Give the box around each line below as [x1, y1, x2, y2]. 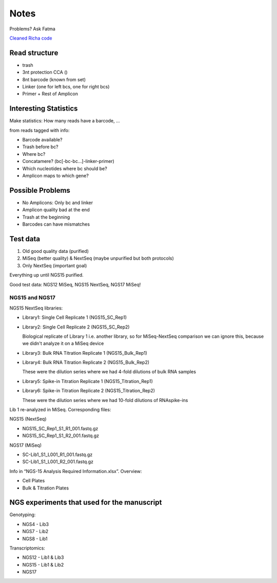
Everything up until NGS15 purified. [9, 272, 84, 278]
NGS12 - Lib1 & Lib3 [22, 554, 64, 560]
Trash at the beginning [22, 214, 70, 220]
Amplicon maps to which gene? [22, 173, 89, 179]
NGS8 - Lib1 [22, 535, 48, 542]
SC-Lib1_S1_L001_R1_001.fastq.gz [22, 451, 93, 458]
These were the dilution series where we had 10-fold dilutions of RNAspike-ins [22, 397, 188, 403]
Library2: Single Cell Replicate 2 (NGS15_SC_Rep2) [22, 324, 130, 330]
